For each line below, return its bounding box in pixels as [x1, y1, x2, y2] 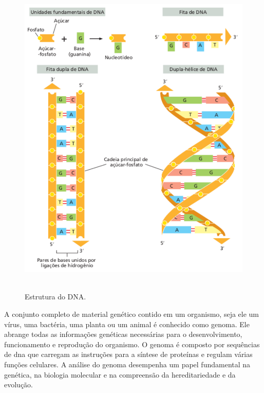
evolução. [4, 379, 33, 390]
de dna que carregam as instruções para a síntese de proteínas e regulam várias [4, 349, 253, 360]
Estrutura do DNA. [25, 291, 86, 302]
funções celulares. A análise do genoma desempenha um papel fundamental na [4, 359, 251, 369]
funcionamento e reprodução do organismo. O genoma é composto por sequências [4, 338, 260, 349]
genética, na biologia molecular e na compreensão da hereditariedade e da [4, 369, 236, 380]
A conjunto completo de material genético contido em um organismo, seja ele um [4, 309, 259, 319]
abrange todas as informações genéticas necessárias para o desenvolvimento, [4, 329, 242, 340]
